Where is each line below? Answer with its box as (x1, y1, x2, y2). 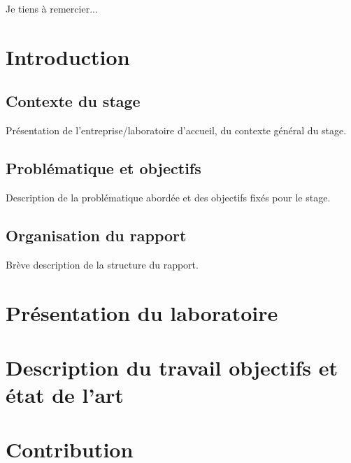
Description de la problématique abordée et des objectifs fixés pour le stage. (6, 190, 331, 204)
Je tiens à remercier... (6, 1, 98, 15)
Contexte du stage (6, 90, 141, 112)
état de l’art (6, 380, 124, 409)
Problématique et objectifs (6, 157, 201, 179)
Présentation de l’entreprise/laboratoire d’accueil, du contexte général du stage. (6, 123, 347, 138)
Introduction (6, 42, 130, 71)
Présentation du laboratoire (6, 298, 278, 327)
